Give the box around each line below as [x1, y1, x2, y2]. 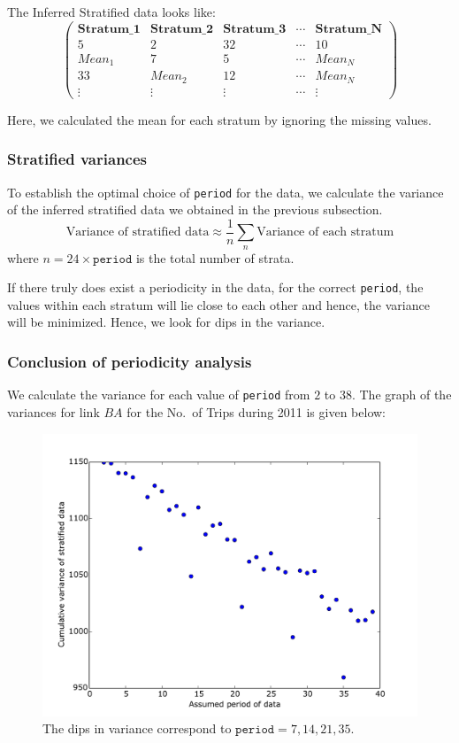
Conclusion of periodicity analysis [7, 351, 252, 372]
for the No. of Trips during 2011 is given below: [126, 402, 386, 421]
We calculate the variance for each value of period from [7, 385, 310, 404]
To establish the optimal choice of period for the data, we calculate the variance [7, 182, 444, 201]
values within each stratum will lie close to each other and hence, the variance [7, 295, 430, 313]
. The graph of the [351, 385, 452, 404]
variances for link [7, 402, 100, 421]
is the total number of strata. [135, 248, 295, 267]
